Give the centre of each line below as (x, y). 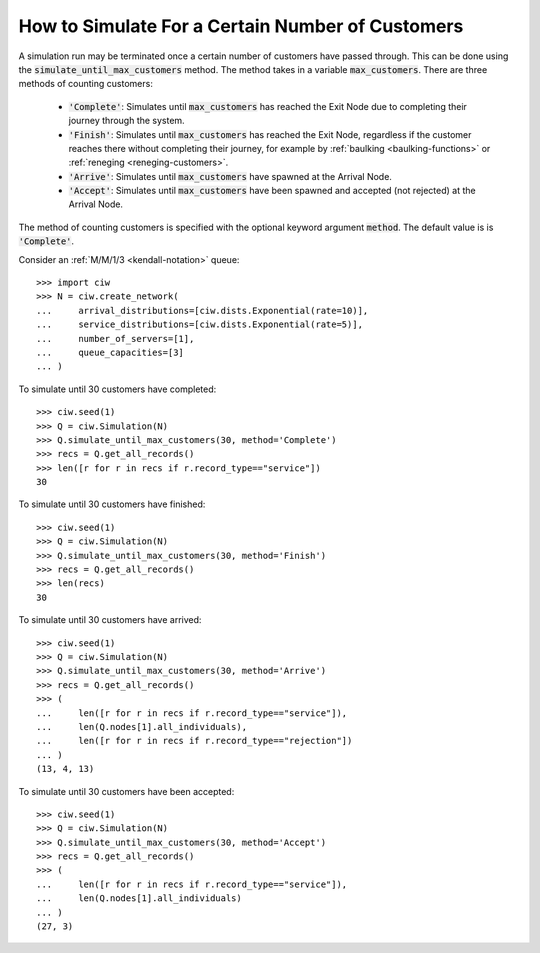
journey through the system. (126, 121)
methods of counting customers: (86, 84)
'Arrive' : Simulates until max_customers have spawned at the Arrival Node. (230, 176)
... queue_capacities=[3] (110, 352)
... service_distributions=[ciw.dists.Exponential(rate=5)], (200, 324)
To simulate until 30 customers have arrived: (110, 620)
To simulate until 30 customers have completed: (117, 389)
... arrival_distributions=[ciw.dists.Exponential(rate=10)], (202, 310)
